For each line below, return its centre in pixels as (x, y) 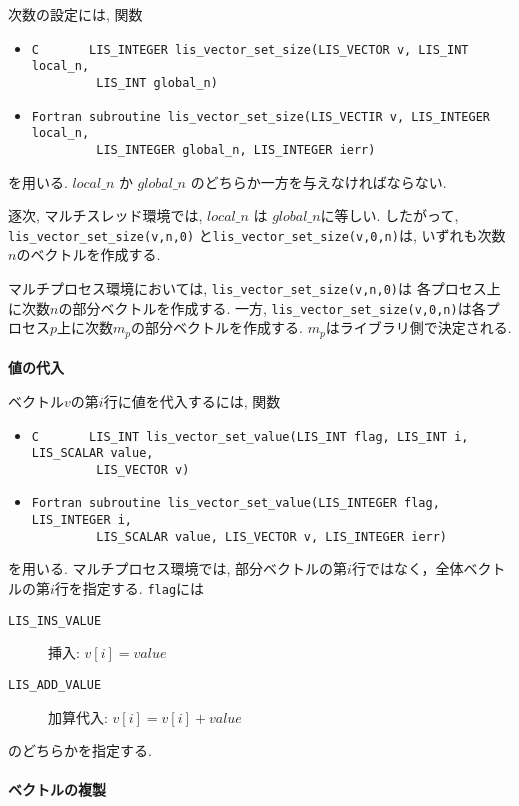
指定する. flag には (143, 588)
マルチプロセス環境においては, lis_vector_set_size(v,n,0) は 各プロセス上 (254, 287)
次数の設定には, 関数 (75, 14)
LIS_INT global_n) (157, 82)
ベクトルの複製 (57, 789)
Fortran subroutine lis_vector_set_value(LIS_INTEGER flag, (235, 503)
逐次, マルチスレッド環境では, (105, 215)
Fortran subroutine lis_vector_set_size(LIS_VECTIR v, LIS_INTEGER (260, 116)
